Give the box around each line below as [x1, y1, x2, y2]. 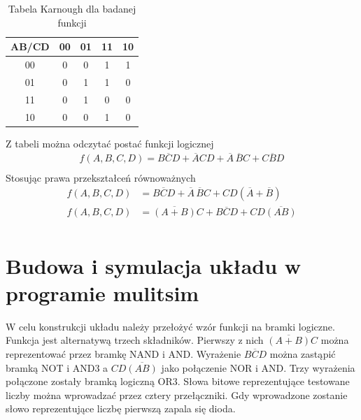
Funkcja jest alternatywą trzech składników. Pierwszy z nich [6, 333, 264, 347]
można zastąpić [269, 346, 336, 361]
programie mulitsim [6, 278, 199, 307]
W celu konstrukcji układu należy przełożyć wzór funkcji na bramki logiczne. [6, 319, 335, 333]
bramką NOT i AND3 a [6, 360, 108, 375]
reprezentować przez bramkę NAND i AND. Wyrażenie [6, 346, 241, 361]
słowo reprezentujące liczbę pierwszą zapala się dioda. [6, 401, 236, 416]
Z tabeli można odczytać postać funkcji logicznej [6, 136, 214, 150]
